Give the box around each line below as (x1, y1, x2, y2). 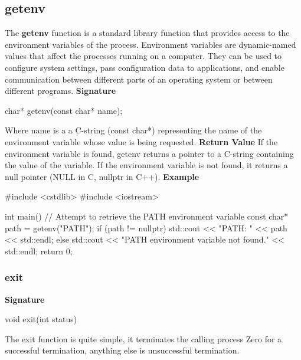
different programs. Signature (5, 84, 116, 97)
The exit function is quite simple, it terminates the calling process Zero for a (5, 332, 282, 345)
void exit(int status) (5, 313, 77, 325)
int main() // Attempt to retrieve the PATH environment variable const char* (5, 210, 289, 222)
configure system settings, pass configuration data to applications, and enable (5, 61, 284, 73)
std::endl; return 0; (5, 244, 73, 257)
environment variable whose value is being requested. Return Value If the (5, 135, 278, 148)
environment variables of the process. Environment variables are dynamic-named (5, 38, 296, 50)
